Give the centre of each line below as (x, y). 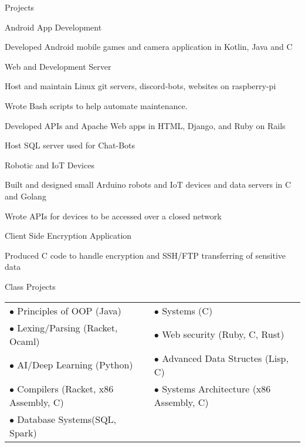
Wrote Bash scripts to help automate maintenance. (96, 105)
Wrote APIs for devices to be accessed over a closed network (113, 216)
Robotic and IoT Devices (50, 165)
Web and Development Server (58, 66)
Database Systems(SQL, (67, 419)
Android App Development (53, 27)
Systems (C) (187, 310)
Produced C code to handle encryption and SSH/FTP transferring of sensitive (145, 255)
